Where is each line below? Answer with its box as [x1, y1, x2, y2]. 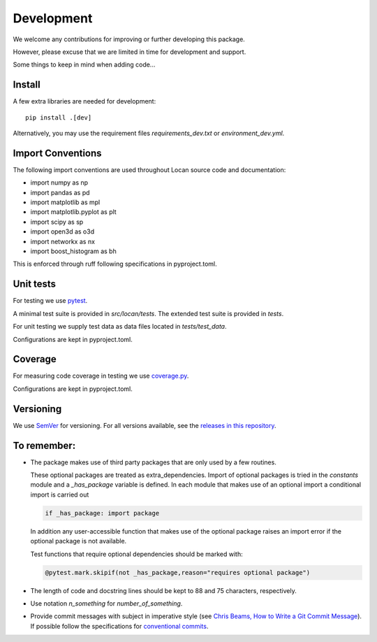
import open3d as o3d [30, 227, 94, 236]
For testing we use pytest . [13, 297, 88, 305]
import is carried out [30, 490, 89, 499]
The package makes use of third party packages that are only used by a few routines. [30, 458, 277, 466]
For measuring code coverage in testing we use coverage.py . [13, 371, 189, 380]
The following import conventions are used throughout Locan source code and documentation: [13, 165, 286, 174]
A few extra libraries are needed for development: [13, 97, 156, 106]
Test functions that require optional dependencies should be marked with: [30, 550, 244, 558]
